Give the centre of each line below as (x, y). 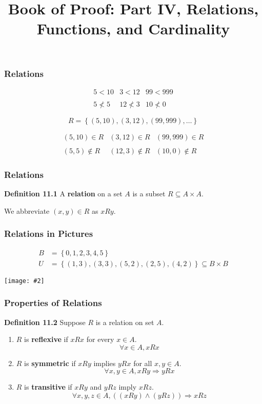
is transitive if (48, 387)
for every (100, 339)
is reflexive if (46, 339)
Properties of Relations (53, 303)
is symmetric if (50, 363)
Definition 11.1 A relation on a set (63, 194)
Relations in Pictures (49, 234)
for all (143, 363)
